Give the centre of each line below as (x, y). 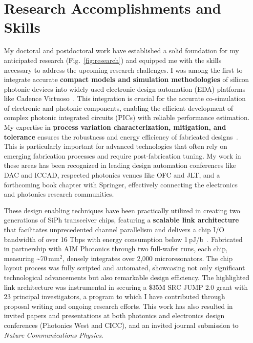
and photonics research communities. (59, 194)
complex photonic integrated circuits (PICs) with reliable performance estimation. (127, 117)
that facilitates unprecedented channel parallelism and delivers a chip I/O (114, 229)
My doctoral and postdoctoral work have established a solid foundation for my (122, 50)
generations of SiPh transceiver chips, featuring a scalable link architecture (122, 220)
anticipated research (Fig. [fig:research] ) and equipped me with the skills (113, 60)
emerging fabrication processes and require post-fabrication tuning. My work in (123, 155)
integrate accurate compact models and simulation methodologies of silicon (126, 79)
